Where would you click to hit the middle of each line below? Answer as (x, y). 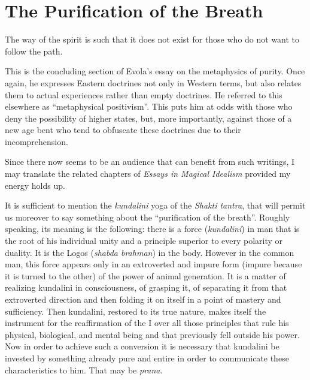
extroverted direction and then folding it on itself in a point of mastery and (143, 299)
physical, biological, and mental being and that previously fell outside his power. (152, 334)
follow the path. (34, 51)
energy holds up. (35, 185)
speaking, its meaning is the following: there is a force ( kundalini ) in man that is (152, 229)
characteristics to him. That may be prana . (84, 370)
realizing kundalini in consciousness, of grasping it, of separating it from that (146, 287)
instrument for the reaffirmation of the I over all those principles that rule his (147, 323)
